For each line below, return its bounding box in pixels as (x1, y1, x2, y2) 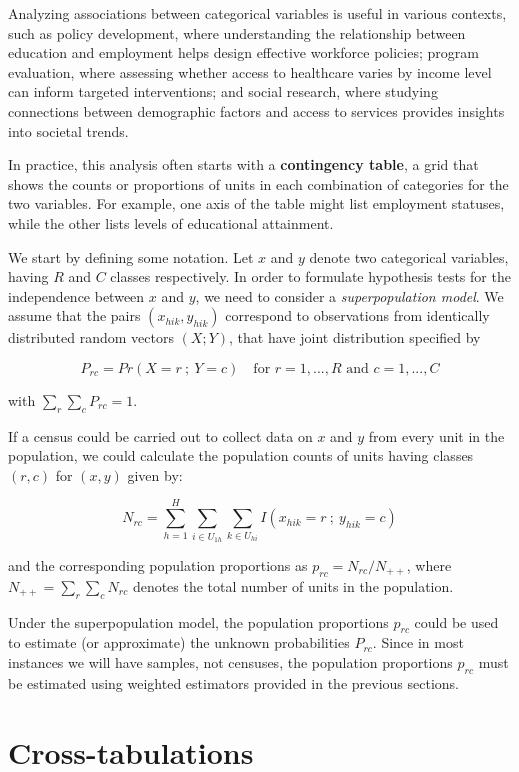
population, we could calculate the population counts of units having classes (8, 445, 474, 466)
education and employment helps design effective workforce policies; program (8, 42, 479, 63)
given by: (127, 464, 183, 485)
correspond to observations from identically (225, 305, 490, 326)
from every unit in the (368, 425, 505, 446)
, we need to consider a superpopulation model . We (195, 285, 504, 306)
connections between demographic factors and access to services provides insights (8, 100, 505, 121)
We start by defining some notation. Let (8, 246, 254, 267)
